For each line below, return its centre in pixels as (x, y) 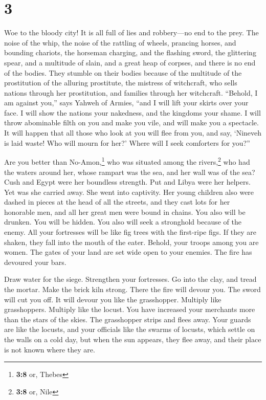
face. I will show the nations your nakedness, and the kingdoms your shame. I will (132, 112)
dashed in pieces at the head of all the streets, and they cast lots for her (117, 202)
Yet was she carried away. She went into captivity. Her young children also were (129, 192)
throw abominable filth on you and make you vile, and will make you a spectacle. (131, 123)
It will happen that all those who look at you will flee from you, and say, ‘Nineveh (133, 133)
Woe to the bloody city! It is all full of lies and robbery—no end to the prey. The (131, 32)
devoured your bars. (35, 262)
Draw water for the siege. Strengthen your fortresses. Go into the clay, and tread (130, 279)
